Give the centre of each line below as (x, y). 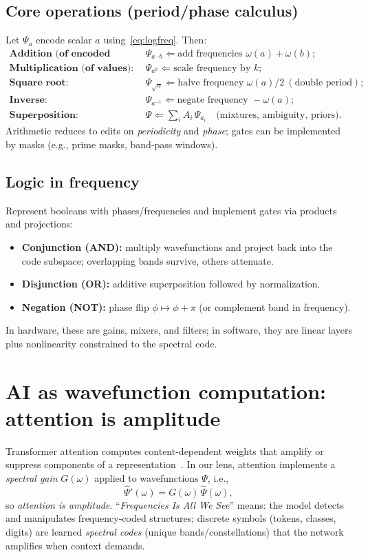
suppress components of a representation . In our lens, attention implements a (171, 464)
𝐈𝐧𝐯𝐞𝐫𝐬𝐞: (28, 100)
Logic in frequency (73, 181)
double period (323, 82)
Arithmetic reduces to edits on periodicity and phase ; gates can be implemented (173, 131)
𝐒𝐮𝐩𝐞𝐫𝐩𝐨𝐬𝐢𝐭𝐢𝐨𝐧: (44, 115)
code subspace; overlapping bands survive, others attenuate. (148, 260)
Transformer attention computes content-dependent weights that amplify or (165, 450)
